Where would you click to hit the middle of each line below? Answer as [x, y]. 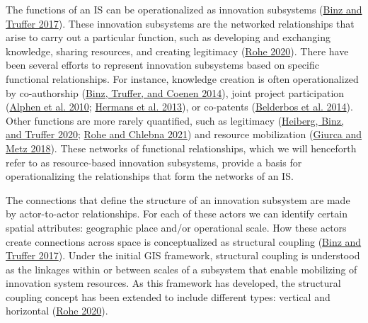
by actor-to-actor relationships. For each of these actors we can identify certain [177, 214]
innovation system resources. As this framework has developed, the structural [173, 283]
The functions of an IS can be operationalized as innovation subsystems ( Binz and [184, 9]
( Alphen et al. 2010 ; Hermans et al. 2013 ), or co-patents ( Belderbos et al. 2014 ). [179, 107]
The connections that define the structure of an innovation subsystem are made [178, 199]
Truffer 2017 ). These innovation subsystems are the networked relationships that [180, 23]
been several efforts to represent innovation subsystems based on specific [162, 65]
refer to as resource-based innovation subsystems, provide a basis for [154, 162]
